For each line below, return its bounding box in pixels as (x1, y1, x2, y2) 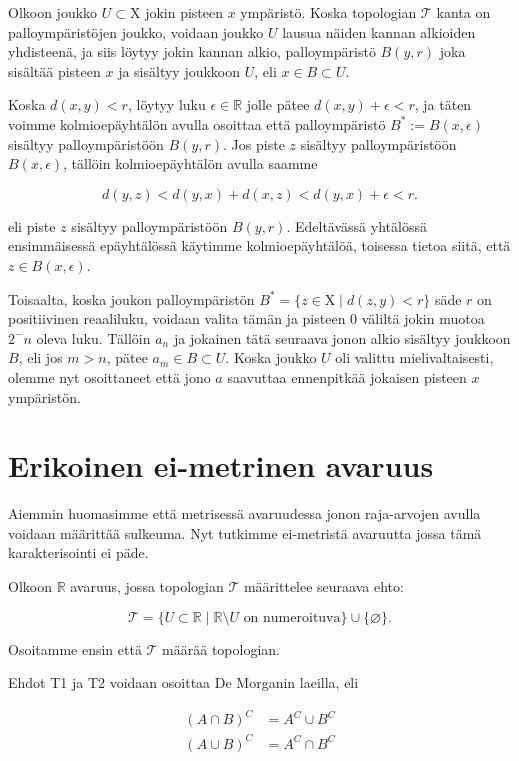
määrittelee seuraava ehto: (243, 576, 404, 596)
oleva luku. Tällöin (36, 327, 151, 348)
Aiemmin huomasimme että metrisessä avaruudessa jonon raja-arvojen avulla (8, 503, 481, 524)
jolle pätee (246, 94, 310, 115)
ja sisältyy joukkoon (118, 60, 241, 81)
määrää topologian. (162, 638, 281, 659)
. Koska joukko (225, 347, 317, 368)
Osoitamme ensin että (8, 638, 142, 659)
